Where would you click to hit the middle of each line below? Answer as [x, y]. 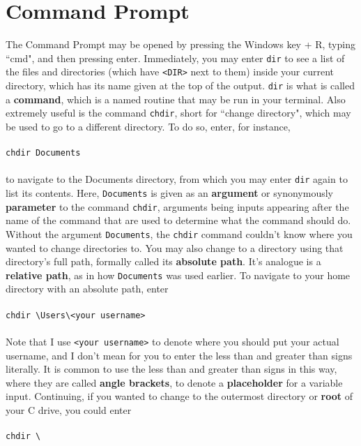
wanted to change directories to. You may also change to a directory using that [175, 247]
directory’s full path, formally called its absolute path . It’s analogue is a [163, 261]
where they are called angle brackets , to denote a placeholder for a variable [174, 382]
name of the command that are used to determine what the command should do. [178, 220]
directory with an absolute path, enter [87, 289]
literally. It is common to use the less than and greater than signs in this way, [171, 369]
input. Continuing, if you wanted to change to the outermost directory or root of [179, 396]
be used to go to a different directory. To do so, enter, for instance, [148, 126]
